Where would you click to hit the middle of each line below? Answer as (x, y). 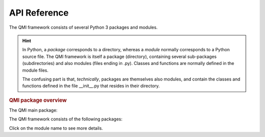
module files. (35, 70)
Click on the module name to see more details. (56, 128)
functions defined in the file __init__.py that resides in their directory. (91, 86)
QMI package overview (38, 100)
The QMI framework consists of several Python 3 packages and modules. (83, 27)
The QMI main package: (33, 110)
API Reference (39, 13)
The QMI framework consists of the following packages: (66, 119)
